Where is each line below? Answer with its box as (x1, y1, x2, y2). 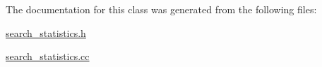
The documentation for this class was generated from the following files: (6, 2, 317, 16)
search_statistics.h (6, 25, 86, 40)
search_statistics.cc (6, 49, 90, 64)
